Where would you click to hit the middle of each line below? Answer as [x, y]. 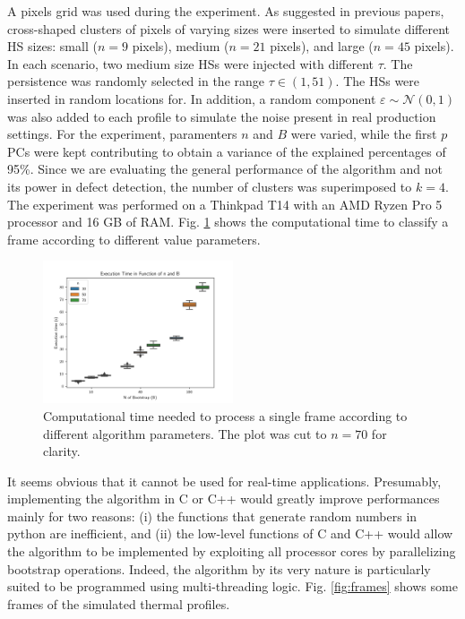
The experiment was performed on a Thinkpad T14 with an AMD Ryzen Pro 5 [225, 204]
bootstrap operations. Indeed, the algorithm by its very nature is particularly [219, 568]
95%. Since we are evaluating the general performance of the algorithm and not [225, 169]
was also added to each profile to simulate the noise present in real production [222, 116]
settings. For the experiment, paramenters [122, 134]
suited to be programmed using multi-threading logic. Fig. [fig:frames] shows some [232, 586]
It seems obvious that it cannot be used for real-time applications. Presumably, [224, 481]
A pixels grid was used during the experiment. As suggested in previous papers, [226, 11]
